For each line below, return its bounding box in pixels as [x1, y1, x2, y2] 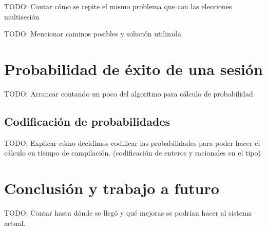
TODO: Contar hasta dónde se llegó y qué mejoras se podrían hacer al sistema [4, 207, 252, 218]
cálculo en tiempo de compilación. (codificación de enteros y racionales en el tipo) [4, 147, 261, 158]
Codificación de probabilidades [4, 113, 170, 129]
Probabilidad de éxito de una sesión [4, 58, 263, 79]
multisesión [4, 11, 40, 22]
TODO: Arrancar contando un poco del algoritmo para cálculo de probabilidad [4, 88, 253, 99]
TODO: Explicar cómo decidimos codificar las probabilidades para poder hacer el [4, 137, 260, 148]
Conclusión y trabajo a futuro [4, 178, 219, 199]
